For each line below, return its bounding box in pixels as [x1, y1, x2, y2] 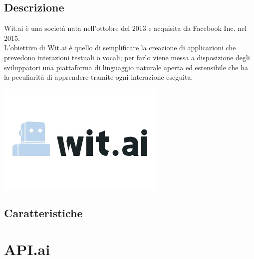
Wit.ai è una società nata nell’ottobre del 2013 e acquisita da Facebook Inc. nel [4, 23, 247, 33]
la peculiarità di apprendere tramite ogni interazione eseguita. [4, 72, 193, 82]
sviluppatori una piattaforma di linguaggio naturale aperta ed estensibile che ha [4, 62, 248, 72]
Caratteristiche [4, 205, 83, 220]
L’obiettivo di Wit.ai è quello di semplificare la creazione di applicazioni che [4, 42, 236, 53]
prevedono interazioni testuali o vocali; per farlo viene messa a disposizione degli [4, 52, 250, 62]
